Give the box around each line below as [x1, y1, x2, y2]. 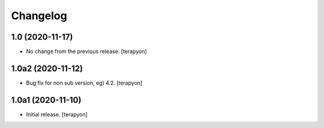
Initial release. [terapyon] [26, 111, 88, 118]
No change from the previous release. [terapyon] [26, 48, 147, 55]
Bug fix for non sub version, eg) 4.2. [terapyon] [26, 79, 143, 87]
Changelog [11, 9, 67, 22]
